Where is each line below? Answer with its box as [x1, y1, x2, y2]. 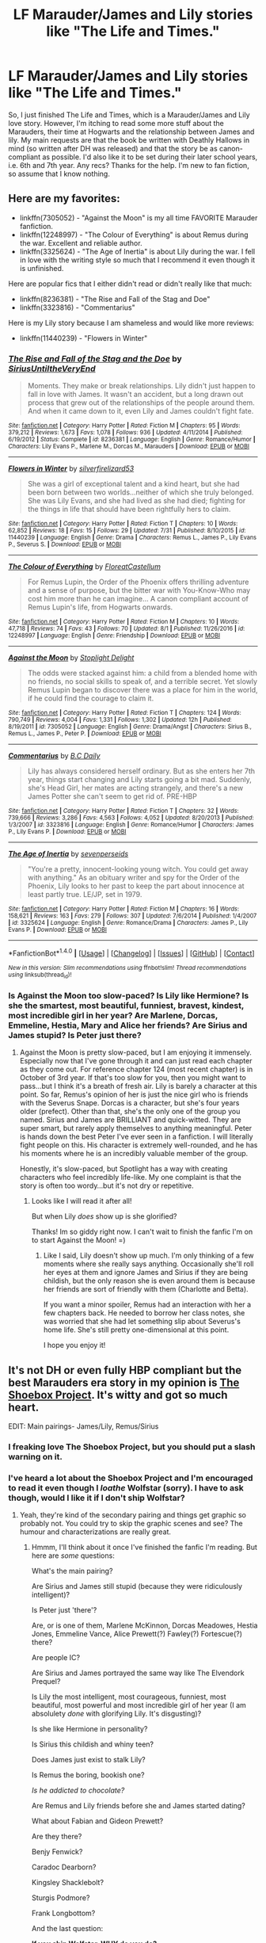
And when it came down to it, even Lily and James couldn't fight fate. [27, 407, 254, 416]
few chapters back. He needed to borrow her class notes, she [43, 1308, 245, 1318]
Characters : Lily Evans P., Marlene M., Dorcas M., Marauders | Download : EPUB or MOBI [8, 442, 249, 451]
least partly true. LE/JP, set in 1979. [27, 890, 142, 899]
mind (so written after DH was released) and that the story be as [8, 143, 218, 153]
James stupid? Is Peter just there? [8, 1029, 142, 1040]
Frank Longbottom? [31, 1908, 96, 1918]
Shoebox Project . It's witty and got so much [8, 1388, 228, 1402]
